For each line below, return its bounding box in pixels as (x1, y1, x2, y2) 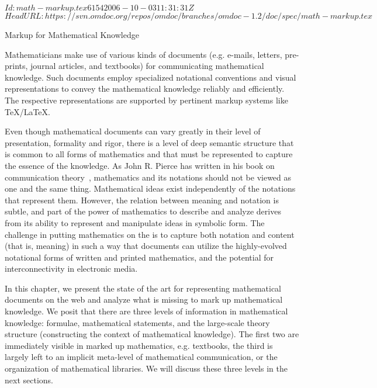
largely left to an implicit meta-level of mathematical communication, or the (5, 351, 278, 363)
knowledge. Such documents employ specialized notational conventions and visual (5, 71, 296, 83)
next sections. (5, 373, 53, 386)
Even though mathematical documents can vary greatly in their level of (5, 125, 261, 137)
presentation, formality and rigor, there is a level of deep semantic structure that (5, 136, 294, 148)
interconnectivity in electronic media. (5, 262, 138, 275)
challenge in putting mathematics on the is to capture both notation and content (5, 228, 295, 240)
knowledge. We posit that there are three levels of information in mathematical (5, 305, 288, 317)
